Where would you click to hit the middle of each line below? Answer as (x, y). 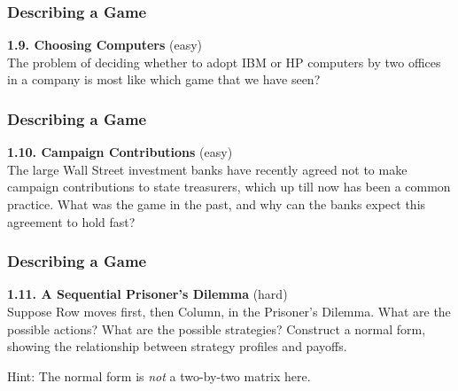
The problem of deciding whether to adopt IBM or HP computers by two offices (224, 62)
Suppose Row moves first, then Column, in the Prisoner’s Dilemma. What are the (229, 311)
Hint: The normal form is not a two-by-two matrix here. (159, 375)
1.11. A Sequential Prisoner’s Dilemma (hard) (147, 294)
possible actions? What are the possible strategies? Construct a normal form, (217, 328)
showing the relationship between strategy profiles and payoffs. (177, 346)
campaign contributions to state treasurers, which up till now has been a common (229, 187)
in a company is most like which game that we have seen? (164, 79)
